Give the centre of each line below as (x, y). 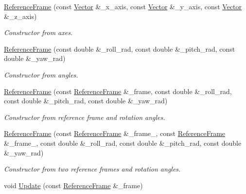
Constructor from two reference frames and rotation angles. (92, 169)
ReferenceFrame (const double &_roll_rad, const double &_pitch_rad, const (120, 48)
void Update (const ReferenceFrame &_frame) (73, 185)
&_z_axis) (20, 16)
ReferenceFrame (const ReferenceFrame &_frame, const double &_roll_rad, (118, 91)
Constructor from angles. (41, 74)
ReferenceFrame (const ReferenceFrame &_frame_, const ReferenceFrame (115, 133)
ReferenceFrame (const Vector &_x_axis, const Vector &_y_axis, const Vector (123, 6)
